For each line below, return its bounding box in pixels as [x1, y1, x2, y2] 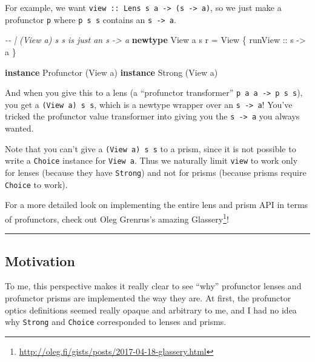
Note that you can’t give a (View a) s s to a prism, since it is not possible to [5, 142, 296, 155]
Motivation [5, 251, 75, 270]
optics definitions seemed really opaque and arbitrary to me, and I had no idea [5, 303, 297, 316]
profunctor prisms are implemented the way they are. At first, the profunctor [5, 291, 291, 304]
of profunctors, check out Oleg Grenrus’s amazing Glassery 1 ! [5, 210, 229, 225]
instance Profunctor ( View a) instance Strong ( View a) [5, 65, 218, 78]
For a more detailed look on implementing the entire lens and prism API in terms [5, 198, 308, 211]
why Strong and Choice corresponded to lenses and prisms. [5, 315, 227, 328]
